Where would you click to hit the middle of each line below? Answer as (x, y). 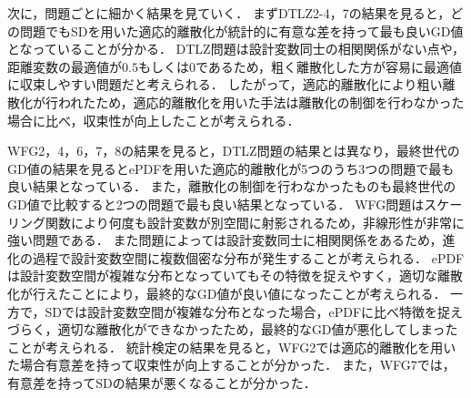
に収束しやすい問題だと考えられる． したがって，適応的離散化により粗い (225, 84)
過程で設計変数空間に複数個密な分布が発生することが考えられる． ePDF (248, 257)
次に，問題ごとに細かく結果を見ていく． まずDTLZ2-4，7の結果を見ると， (229, 13)
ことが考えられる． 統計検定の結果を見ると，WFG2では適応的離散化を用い (232, 347)
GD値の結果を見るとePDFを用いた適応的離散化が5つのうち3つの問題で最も (231, 168)
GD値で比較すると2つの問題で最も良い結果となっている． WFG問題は (216, 204)
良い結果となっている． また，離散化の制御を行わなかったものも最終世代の (232, 186)
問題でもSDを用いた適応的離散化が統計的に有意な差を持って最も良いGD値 (241, 31)
